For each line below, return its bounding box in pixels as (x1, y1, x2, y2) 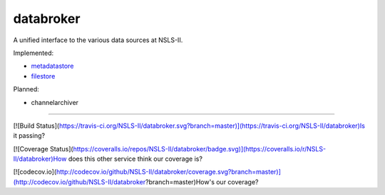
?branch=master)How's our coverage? (145, 177, 260, 186)
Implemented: (13, 49, 54, 57)
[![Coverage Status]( (13, 144, 74, 153)
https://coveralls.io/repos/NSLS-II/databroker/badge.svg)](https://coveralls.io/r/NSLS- (73, 144, 327, 153)
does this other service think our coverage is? (68, 154, 203, 164)
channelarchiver (31, 98, 78, 106)
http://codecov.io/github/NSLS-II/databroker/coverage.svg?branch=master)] (56, 168, 282, 176)
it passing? (13, 131, 46, 140)
